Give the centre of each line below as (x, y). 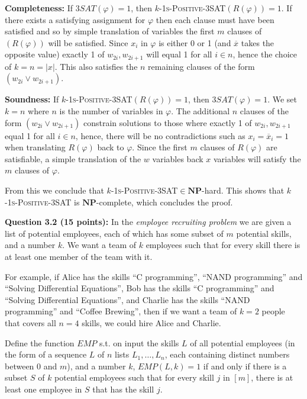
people (273, 311)
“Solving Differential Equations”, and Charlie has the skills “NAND (127, 299)
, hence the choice (265, 54)
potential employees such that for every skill (134, 377)
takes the (258, 42)
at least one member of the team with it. (79, 256)
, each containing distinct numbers (227, 354)
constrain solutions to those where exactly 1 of (167, 122)
